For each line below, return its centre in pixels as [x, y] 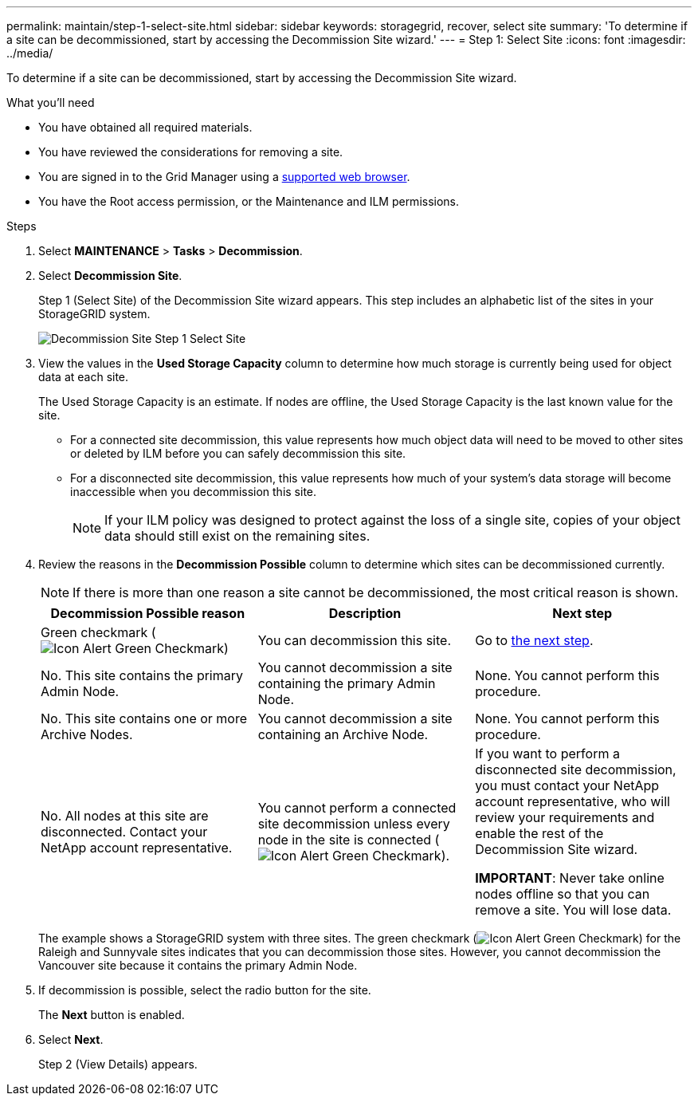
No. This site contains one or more [144, 718]
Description [365, 613]
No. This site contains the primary [142, 675]
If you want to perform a [547, 754]
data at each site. [84, 377]
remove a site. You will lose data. [573, 910]
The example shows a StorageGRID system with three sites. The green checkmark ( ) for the [360, 938]
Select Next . [71, 1039]
